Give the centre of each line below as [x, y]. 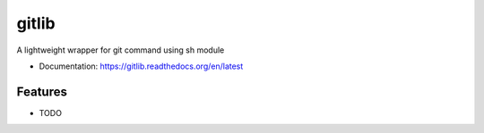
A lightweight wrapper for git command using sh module [121, 50]
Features [42, 91]
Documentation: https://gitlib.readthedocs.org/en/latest [141, 66]
